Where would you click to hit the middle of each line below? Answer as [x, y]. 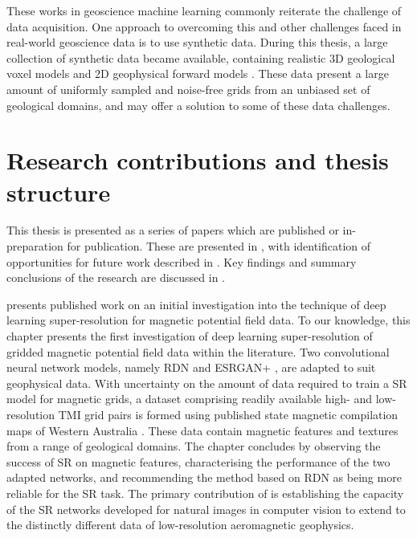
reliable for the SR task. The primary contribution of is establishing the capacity [205, 493]
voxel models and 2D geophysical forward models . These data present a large [198, 73]
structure [59, 192]
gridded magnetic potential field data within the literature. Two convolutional [198, 351]
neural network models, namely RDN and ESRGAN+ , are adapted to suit [191, 367]
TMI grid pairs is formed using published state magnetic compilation [228, 414]
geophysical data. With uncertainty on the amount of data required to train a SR [207, 383]
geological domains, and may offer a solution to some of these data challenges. [198, 105]
